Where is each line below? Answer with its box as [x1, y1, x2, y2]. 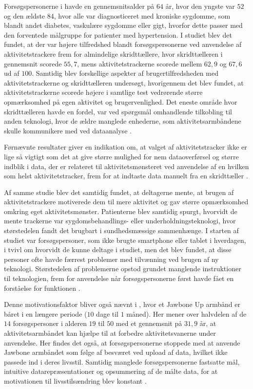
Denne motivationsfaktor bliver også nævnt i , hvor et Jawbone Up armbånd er [4, 299, 240, 309]
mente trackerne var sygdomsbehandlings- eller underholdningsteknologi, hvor [4, 216, 236, 226]
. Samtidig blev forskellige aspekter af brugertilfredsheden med [32, 68, 218, 78]
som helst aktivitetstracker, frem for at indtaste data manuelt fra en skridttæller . [4, 171, 248, 181]
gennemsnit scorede [4, 58, 62, 68]
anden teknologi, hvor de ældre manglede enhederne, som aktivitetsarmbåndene [4, 116, 241, 126]
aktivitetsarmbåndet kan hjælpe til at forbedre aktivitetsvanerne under [4, 328, 216, 338]
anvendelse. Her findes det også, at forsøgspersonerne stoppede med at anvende [4, 337, 240, 347]
